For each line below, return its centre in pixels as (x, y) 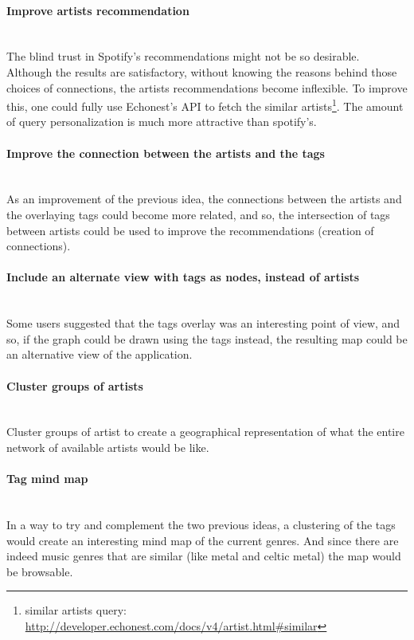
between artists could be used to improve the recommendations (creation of (190, 230)
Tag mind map (47, 479)
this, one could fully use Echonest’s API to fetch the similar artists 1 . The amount (205, 105)
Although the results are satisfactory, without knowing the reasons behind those (202, 71)
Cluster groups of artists (75, 385)
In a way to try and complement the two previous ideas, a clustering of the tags (201, 524)
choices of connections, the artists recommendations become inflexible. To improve (207, 87)
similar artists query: (76, 610)
